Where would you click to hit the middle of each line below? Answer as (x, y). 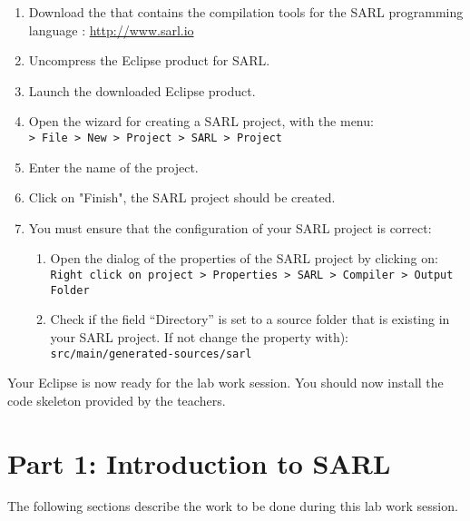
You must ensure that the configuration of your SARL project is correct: (230, 227)
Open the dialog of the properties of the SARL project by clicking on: (244, 258)
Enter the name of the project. (113, 167)
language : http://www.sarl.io (111, 29)
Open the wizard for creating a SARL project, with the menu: (201, 121)
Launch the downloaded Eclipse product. (142, 90)
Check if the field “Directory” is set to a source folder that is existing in (250, 319)
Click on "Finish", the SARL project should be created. (182, 197)
